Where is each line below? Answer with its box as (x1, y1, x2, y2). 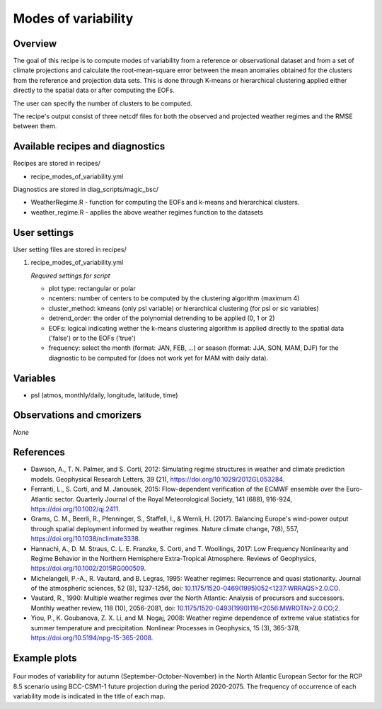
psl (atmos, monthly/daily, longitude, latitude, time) (30, 390, 178, 399)
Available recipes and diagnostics (13, 140, 166, 152)
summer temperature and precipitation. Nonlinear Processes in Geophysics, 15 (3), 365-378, (30, 623, 301, 632)
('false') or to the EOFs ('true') (48, 334, 136, 342)
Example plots (13, 652, 77, 664)
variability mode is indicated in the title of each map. (13, 692, 166, 701)
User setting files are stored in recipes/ (13, 245, 127, 254)
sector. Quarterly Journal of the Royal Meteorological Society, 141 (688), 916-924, (54, 494, 293, 503)
